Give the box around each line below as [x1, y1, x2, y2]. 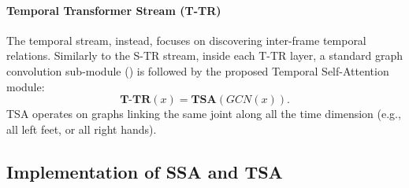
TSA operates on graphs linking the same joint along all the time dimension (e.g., [6, 105, 401, 122]
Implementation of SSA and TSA [6, 159, 283, 183]
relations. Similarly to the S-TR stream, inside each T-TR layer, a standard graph [6, 47, 403, 64]
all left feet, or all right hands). [6, 120, 157, 137]
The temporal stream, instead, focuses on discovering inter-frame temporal [6, 31, 366, 48]
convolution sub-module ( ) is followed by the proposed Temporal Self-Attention [6, 62, 389, 79]
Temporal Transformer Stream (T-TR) [6, 2, 221, 18]
